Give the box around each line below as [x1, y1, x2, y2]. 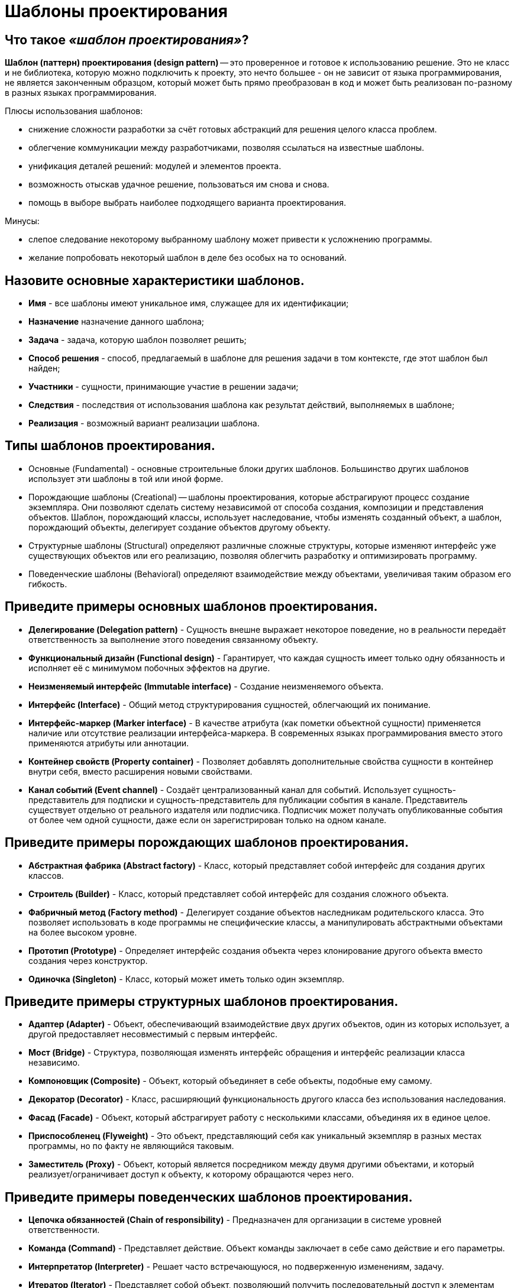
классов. [28, 870, 64, 881]
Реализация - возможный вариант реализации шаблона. [28, 418, 260, 429]
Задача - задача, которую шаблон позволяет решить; [28, 335, 247, 345]
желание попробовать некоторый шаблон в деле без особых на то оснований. [28, 253, 347, 263]
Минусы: [5, 216, 40, 226]
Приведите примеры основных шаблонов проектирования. [5, 599, 378, 614]
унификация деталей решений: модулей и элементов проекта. [28, 161, 282, 171]
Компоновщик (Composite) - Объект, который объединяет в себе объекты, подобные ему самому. [28, 1076, 432, 1086]
